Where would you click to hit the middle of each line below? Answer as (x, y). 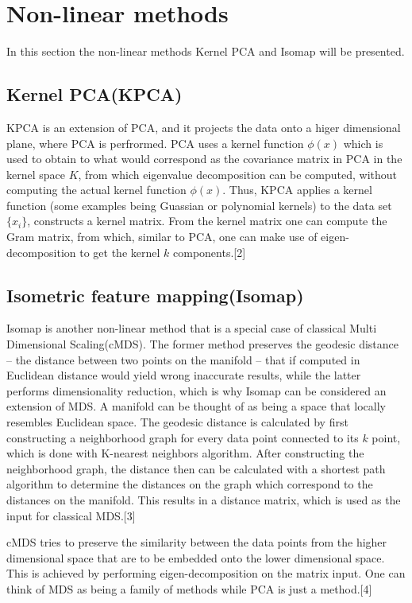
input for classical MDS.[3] (71, 515)
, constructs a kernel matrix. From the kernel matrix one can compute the (207, 221)
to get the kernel (120, 252)
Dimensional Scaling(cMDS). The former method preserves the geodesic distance (203, 344)
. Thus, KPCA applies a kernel (297, 190)
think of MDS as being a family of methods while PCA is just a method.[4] (189, 588)
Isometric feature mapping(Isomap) (155, 295)
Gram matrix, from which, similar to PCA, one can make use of (162, 237)
